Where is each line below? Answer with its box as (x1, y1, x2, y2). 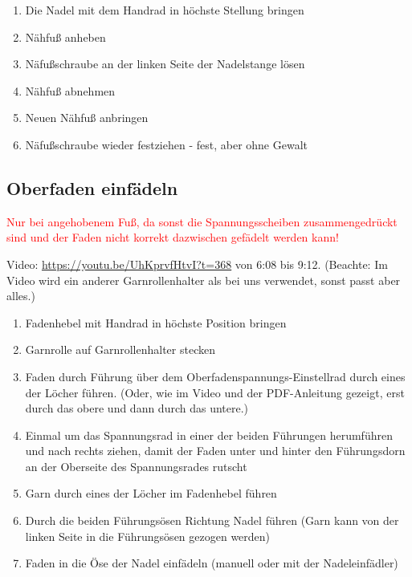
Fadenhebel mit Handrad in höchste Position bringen (25, 314, 287, 331)
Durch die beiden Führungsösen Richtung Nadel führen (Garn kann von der (25, 512, 399, 529)
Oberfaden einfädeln (6, 175, 178, 200)
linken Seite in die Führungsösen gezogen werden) (25, 527, 271, 544)
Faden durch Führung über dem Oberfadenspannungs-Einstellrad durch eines (25, 368, 406, 384)
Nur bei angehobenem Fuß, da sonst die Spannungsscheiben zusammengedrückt (6, 213, 398, 230)
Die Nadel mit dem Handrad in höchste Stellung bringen (25, 2, 304, 18)
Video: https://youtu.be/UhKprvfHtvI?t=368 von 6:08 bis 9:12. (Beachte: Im (6, 255, 388, 272)
